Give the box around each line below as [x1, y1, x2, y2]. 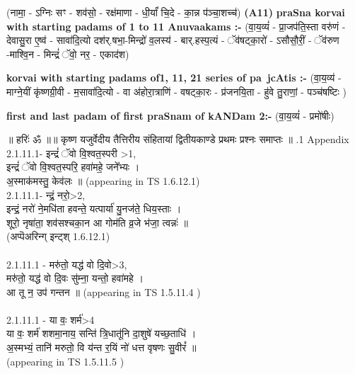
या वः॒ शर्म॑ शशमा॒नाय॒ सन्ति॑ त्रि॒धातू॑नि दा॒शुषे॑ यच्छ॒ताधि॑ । [6, 326, 197, 341]
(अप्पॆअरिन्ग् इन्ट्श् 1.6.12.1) [6, 229, 110, 244]
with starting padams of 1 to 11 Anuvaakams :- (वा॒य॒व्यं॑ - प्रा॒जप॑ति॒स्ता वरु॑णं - [6, 18, 346, 33]
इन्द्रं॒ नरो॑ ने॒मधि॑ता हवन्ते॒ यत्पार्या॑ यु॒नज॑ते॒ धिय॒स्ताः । [6, 201, 182, 216]
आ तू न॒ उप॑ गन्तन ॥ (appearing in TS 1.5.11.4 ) [6, 284, 201, 299]
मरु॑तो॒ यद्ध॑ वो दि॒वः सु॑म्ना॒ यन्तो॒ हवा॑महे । [6, 271, 144, 285]
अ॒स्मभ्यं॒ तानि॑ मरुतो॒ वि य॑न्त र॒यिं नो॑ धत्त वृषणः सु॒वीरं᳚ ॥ [6, 340, 197, 355]
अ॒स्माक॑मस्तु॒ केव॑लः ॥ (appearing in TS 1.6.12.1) [6, 173, 200, 188]
